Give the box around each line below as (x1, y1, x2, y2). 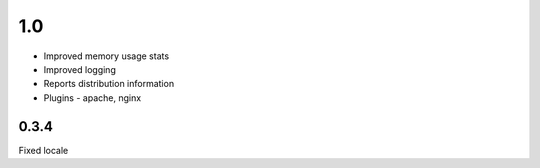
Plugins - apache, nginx (43, 91, 142, 104)
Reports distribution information (43, 78, 175, 90)
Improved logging (43, 63, 117, 75)
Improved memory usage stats (43, 50, 170, 62)
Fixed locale (18, 144, 69, 156)
